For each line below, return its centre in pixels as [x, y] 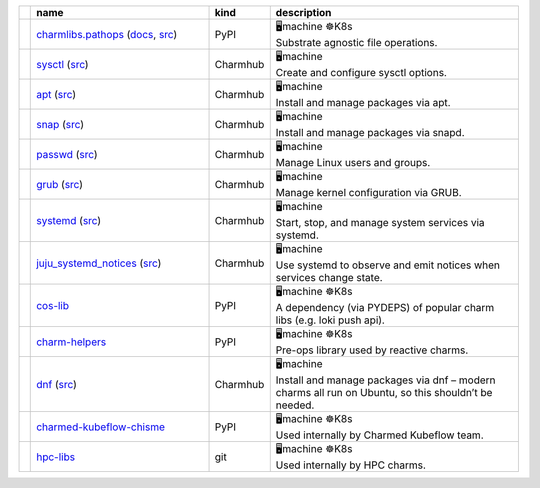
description [303, 12]
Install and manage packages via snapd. [370, 132]
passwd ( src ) [67, 154]
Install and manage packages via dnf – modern [385, 380]
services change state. [329, 277]
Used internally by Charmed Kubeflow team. [379, 435]
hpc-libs [55, 457]
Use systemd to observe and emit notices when [387, 265]
